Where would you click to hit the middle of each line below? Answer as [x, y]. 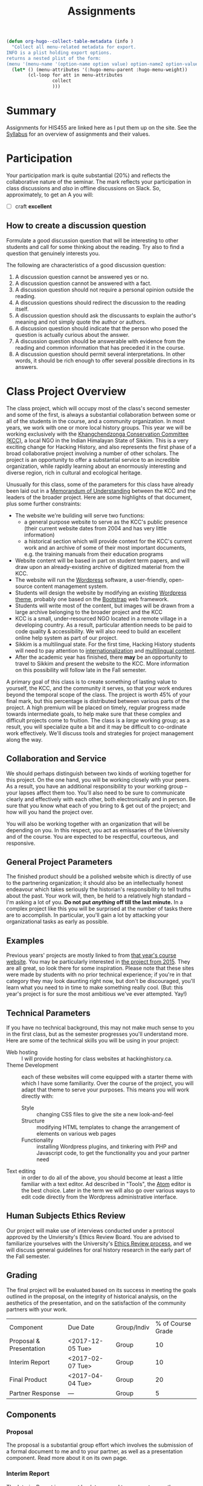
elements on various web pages [76, 1134]
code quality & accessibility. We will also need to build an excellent [98, 631]
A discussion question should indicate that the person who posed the [101, 328]
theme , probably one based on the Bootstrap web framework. [92, 599]
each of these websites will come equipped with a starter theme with [107, 1077]
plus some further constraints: [44, 504]
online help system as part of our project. [66, 638]
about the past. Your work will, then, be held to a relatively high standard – [98, 896]
